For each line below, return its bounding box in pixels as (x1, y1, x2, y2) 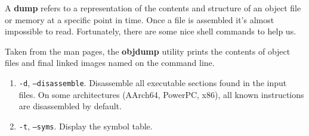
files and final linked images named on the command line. (5, 56, 215, 69)
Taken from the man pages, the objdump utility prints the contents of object (5, 45, 291, 57)
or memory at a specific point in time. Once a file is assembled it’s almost (5, 13, 274, 26)
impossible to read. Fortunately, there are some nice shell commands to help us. (5, 25, 296, 37)
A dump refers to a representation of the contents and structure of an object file (5, 2, 301, 14)
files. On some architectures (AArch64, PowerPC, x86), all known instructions (18, 88, 304, 100)
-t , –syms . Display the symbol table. (18, 119, 153, 132)
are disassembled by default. (18, 100, 122, 112)
